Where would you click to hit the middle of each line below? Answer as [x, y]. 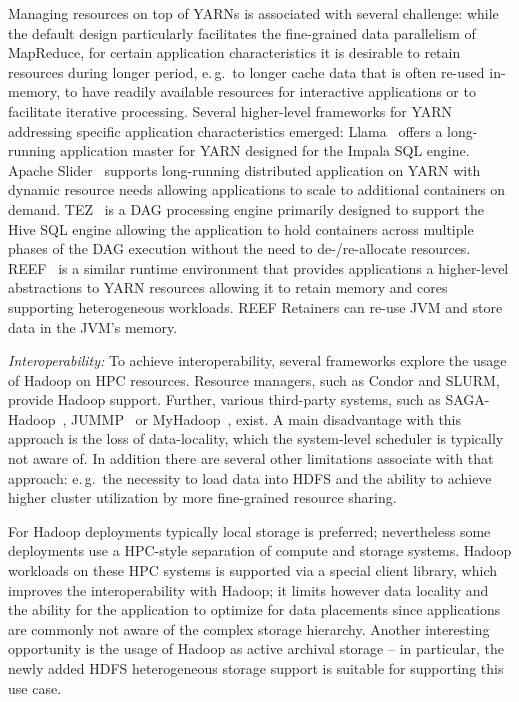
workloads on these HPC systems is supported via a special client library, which [253, 570]
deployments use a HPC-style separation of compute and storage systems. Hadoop [260, 550]
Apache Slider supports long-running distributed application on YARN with [244, 169]
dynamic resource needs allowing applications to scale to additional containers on [257, 189]
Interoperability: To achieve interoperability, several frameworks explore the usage [257, 360]
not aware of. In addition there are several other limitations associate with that [251, 458]
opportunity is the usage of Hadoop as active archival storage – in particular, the [256, 648]
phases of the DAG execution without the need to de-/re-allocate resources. [239, 248]
